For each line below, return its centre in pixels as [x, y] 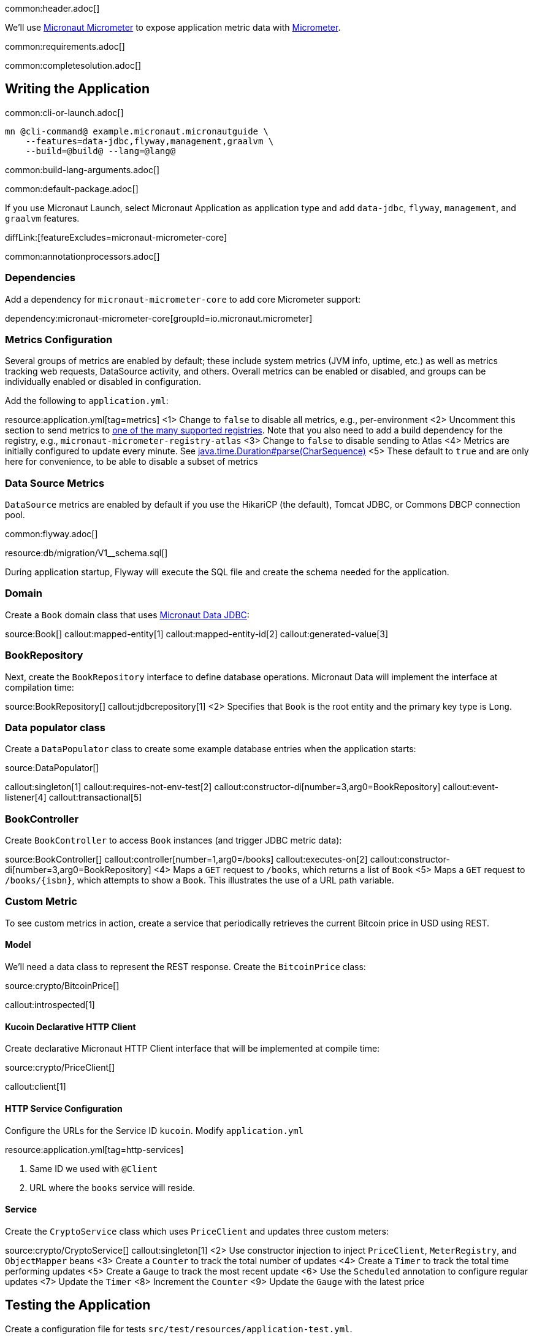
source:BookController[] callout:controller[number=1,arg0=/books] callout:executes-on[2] [186, 860]
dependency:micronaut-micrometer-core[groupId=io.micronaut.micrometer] [159, 318]
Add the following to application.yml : [87, 401]
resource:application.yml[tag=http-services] [94, 1149]
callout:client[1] [36, 1087]
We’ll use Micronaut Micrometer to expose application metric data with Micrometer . [173, 27]
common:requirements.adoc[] [65, 46]
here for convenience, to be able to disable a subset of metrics [132, 462]
